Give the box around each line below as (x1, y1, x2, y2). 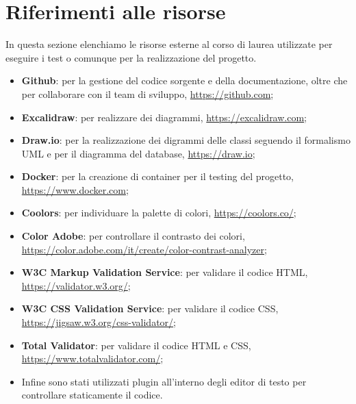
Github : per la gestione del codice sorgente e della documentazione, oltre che (21, 73, 348, 88)
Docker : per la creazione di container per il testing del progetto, (21, 169, 294, 184)
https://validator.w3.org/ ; (21, 278, 131, 292)
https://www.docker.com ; (21, 182, 129, 197)
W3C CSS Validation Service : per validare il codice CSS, (21, 301, 279, 316)
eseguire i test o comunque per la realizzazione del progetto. (5, 50, 257, 64)
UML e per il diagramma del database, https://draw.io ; (21, 146, 255, 160)
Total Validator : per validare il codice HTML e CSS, (21, 338, 251, 352)
